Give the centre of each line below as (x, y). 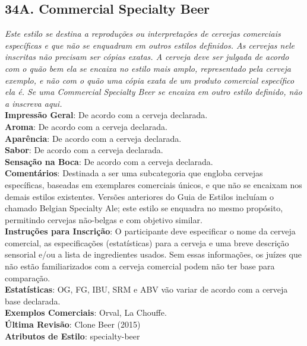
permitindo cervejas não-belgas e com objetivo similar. (104, 219)
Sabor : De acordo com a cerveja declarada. (84, 150)
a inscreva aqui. (34, 103)
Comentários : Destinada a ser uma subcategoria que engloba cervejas (134, 173)
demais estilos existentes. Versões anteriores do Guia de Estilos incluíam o (140, 196)
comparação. (28, 277)
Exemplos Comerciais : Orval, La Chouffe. (86, 312)
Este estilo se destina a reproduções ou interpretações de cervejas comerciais (143, 34)
